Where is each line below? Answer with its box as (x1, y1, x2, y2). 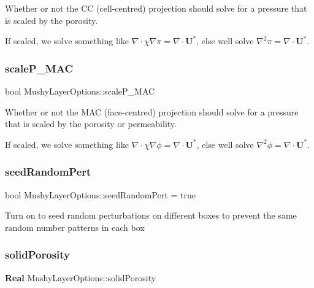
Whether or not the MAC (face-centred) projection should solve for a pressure (5, 105, 299, 118)
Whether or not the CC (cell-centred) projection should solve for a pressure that (5, 2, 307, 14)
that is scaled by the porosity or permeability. (5, 117, 177, 130)
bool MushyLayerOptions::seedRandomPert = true (5, 188, 196, 201)
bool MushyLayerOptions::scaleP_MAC (5, 85, 155, 97)
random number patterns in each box (5, 220, 145, 233)
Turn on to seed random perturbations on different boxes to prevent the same (5, 209, 297, 222)
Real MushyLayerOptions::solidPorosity (5, 271, 156, 284)
